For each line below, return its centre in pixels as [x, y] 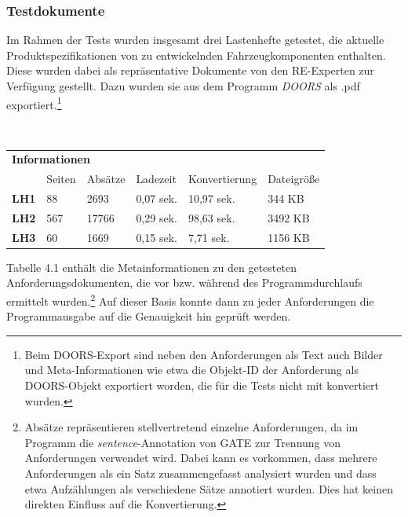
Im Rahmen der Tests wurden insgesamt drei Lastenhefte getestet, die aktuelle [195, 40]
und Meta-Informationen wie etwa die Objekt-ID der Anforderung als [191, 370]
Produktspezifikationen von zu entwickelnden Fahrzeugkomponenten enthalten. [196, 55]
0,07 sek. [157, 198]
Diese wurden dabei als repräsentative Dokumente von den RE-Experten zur [190, 70]
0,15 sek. [157, 237]
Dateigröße [294, 179]
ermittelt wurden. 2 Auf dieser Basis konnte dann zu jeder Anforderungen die [190, 299]
